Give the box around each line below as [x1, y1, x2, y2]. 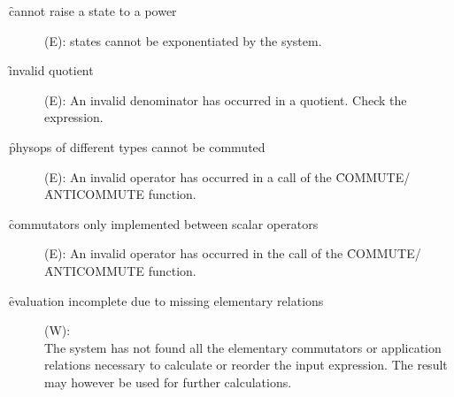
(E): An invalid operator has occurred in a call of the [44, 167, 332, 186]
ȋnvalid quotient [9, 61, 94, 80]
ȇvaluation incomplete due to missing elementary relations [9, 291, 324, 309]
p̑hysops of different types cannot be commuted [9, 137, 265, 156]
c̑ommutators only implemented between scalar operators [9, 214, 319, 233]
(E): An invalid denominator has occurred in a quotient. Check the [44, 90, 407, 109]
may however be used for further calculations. [44, 372, 292, 391]
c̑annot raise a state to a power [9, 2, 177, 19]
